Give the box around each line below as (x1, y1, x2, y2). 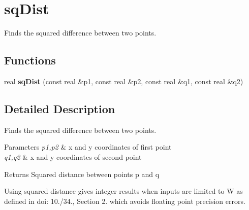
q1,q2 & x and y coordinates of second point (4, 151, 142, 162)
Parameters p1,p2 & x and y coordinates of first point (4, 142, 172, 152)
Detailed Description (4, 100, 115, 116)
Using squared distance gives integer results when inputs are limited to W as (4, 186, 243, 196)
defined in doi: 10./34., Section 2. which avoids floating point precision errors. (4, 195, 245, 206)
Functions (4, 52, 56, 68)
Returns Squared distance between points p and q (4, 168, 160, 179)
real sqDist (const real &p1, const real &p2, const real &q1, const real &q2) (4, 76, 243, 86)
